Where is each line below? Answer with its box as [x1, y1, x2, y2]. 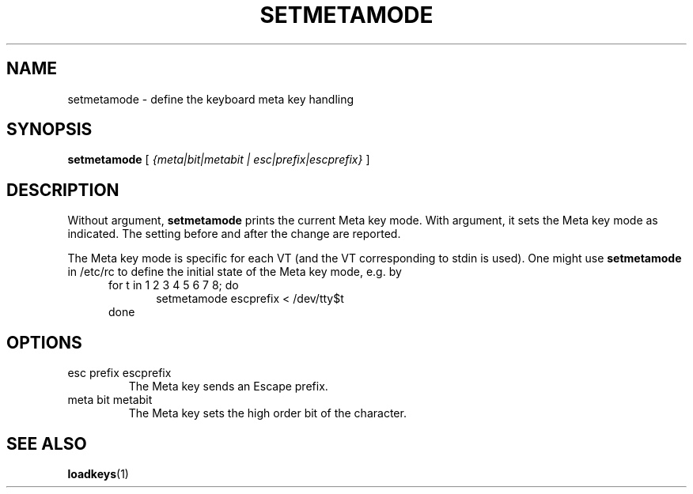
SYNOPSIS [6, 119, 93, 140]
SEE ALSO [6, 433, 87, 454]
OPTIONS [6, 332, 82, 353]
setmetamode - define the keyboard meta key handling [67, 92, 354, 106]
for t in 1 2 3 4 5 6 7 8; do [108, 278, 239, 292]
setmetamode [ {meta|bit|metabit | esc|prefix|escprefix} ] [67, 153, 370, 167]
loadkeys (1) [67, 466, 129, 481]
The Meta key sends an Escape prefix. [128, 379, 328, 394]
